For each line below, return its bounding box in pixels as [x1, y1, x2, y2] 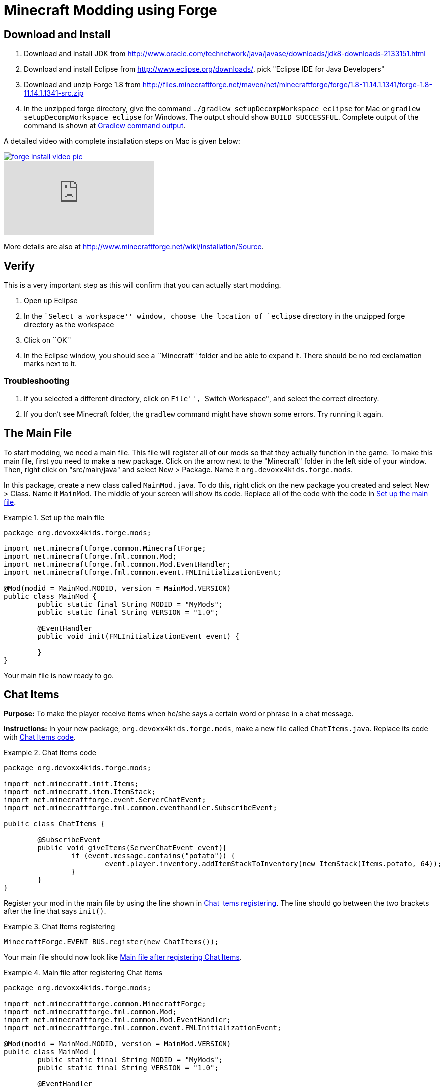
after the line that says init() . [4, 907, 106, 916]
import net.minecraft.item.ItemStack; [4, 788, 156, 796]
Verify [4, 259, 35, 272]
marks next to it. [24, 360, 77, 368]
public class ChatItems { [4, 820, 105, 828]
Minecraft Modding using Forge [4, 2, 217, 19]
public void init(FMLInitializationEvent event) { [37, 632, 240, 640]
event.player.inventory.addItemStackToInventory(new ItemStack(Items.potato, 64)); [105, 860, 442, 868]
